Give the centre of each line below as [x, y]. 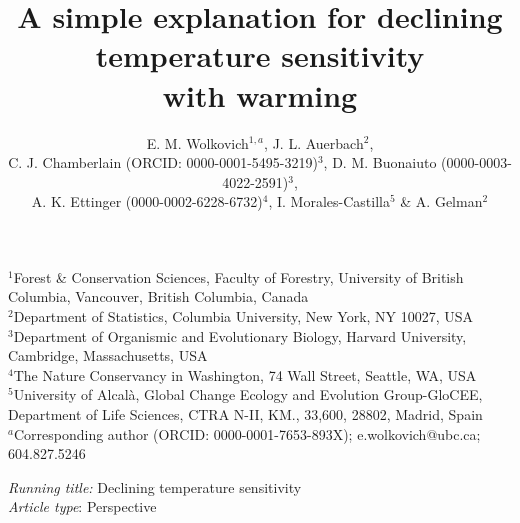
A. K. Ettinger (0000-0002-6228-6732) [147, 201]
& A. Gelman [441, 201]
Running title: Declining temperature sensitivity [155, 486]
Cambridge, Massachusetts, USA [108, 355]
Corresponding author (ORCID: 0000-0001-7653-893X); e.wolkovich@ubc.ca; [247, 433]
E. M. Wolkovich [197, 142]
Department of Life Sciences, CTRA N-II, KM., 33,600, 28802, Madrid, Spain [245, 414]
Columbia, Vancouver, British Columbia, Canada [158, 296]
